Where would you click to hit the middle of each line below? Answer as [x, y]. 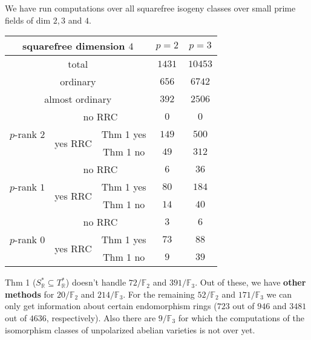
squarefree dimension [74, 46]
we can [279, 294]
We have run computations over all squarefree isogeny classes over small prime [150, 8]
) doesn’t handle [96, 282]
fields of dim [28, 20]
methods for [30, 294]
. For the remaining [159, 294]
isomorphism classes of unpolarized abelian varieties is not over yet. [130, 329]
